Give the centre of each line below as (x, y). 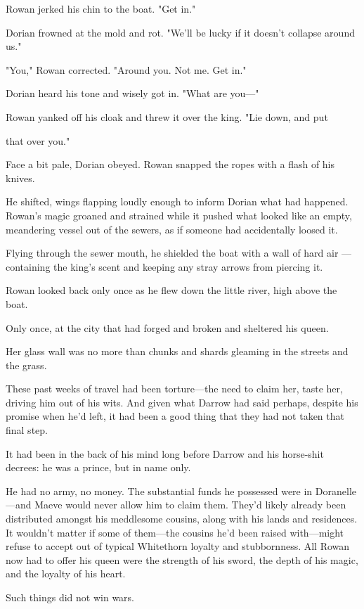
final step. (27, 430)
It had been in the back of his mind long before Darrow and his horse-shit (165, 453)
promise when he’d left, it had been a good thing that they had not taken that (175, 416)
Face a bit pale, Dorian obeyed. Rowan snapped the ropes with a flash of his (170, 164)
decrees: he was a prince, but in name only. (98, 467)
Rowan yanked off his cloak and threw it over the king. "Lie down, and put (167, 116)
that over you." (38, 140)
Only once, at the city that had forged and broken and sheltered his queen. (167, 327)
